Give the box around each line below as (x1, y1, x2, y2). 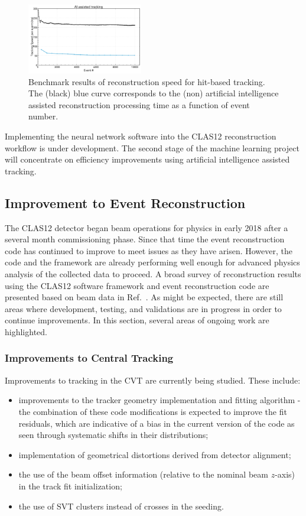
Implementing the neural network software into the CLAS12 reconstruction (5, 130, 276, 142)
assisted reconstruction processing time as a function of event (28, 98, 250, 111)
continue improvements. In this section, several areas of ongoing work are (5, 314, 269, 326)
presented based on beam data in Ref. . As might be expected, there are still (5, 291, 284, 303)
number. (28, 110, 58, 122)
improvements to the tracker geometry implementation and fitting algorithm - (18, 394, 301, 406)
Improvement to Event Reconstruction (5, 193, 246, 212)
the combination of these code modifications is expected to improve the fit (18, 405, 287, 417)
